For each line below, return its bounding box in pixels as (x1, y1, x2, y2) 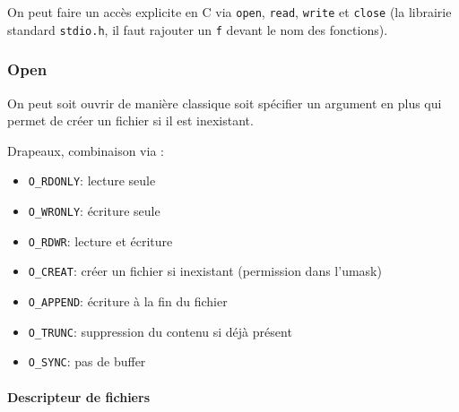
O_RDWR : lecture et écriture (28, 231, 173, 250)
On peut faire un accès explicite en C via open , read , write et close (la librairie (7, 3, 452, 21)
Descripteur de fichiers (7, 387, 150, 406)
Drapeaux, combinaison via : (7, 141, 164, 159)
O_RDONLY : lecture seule (28, 171, 156, 190)
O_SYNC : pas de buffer (28, 352, 146, 371)
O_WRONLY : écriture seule (28, 201, 160, 219)
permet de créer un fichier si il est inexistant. (7, 111, 254, 130)
